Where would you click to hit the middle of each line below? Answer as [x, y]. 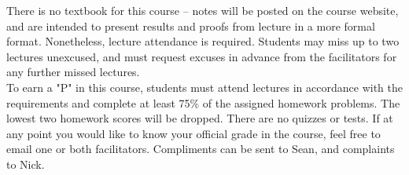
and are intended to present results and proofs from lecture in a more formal [191, 26]
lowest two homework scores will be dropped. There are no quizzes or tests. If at [200, 118]
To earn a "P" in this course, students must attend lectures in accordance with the [204, 87]
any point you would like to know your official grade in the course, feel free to [193, 133]
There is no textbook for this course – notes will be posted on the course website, [203, 10]
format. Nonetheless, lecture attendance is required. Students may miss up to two [203, 41]
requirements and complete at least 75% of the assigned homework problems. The [203, 102]
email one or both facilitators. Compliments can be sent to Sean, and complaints [201, 149]
